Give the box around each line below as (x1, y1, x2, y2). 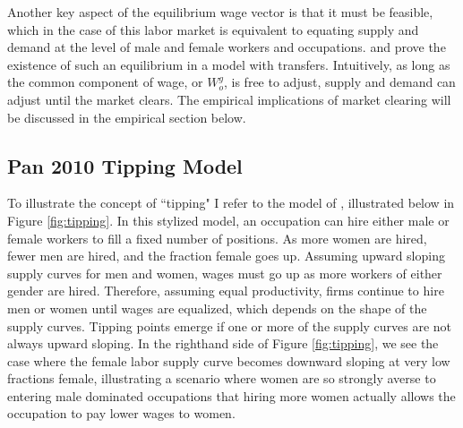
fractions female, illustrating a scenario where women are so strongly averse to (7, 369, 436, 388)
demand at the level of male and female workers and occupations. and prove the (7, 38, 446, 56)
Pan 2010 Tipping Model (7, 151, 243, 179)
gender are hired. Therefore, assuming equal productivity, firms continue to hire (7, 281, 444, 300)
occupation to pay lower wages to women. (7, 404, 236, 423)
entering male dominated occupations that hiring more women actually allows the (7, 386, 456, 405)
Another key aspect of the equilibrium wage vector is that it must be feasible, (7, 3, 433, 21)
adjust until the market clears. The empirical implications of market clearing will (7, 90, 451, 108)
